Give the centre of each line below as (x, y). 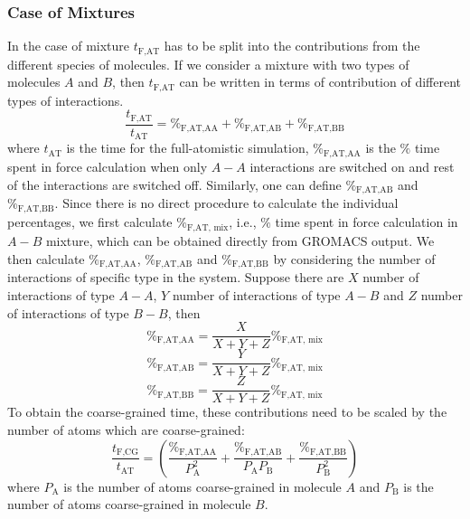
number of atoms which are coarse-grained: (126, 429)
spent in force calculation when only (108, 167)
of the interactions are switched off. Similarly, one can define (174, 184)
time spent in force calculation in (367, 222)
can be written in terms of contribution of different (320, 82)
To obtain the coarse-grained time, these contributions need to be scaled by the (227, 412)
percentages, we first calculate (90, 222)
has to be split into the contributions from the (292, 46)
